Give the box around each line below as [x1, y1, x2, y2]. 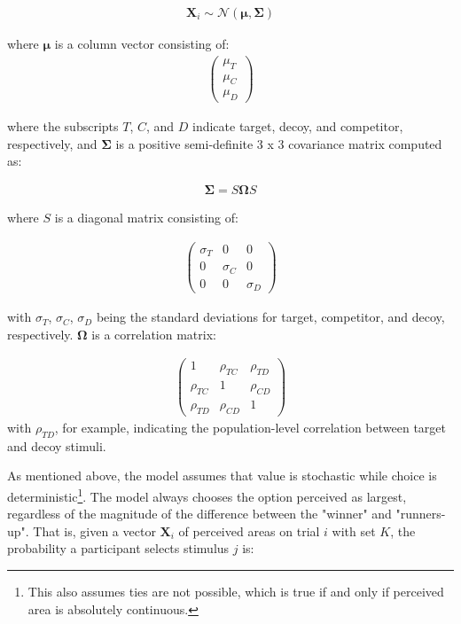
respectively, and [7, 134, 98, 152]
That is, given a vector [33, 521, 156, 540]
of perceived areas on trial [178, 521, 320, 540]
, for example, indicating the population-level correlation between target [54, 417, 446, 436]
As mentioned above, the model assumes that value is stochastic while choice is [7, 466, 437, 485]
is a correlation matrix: [91, 324, 216, 343]
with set [332, 521, 376, 540]
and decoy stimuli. [7, 436, 106, 455]
